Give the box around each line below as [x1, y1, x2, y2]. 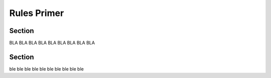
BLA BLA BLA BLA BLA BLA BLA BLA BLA [9, 40, 95, 46]
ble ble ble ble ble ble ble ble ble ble [9, 65, 84, 72]
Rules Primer [9, 7, 64, 18]
